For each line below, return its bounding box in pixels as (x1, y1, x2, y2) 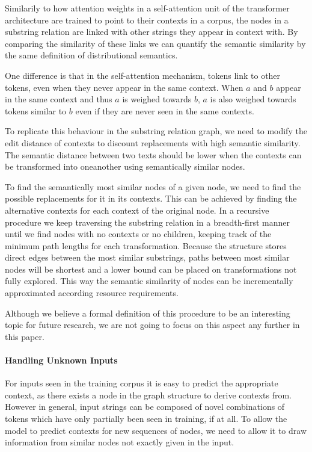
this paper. (5, 330, 44, 342)
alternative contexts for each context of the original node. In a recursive (5, 203, 269, 216)
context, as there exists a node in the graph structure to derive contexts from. (5, 388, 292, 401)
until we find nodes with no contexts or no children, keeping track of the (5, 228, 272, 240)
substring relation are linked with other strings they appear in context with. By (5, 25, 298, 38)
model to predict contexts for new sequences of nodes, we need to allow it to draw (5, 424, 307, 436)
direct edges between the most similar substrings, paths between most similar (5, 251, 290, 264)
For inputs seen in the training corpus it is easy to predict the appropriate (5, 377, 278, 389)
